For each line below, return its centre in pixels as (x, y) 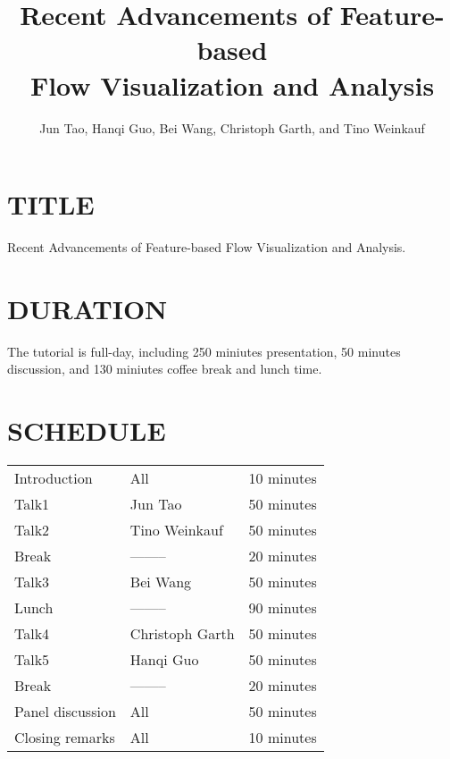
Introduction (54, 478)
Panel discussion (65, 712)
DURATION (87, 308)
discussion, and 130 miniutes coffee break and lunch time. (165, 369)
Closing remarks (65, 738)
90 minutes (283, 608)
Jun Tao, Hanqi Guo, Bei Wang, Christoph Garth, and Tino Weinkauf (232, 127)
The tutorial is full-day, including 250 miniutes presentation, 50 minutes (204, 351)
